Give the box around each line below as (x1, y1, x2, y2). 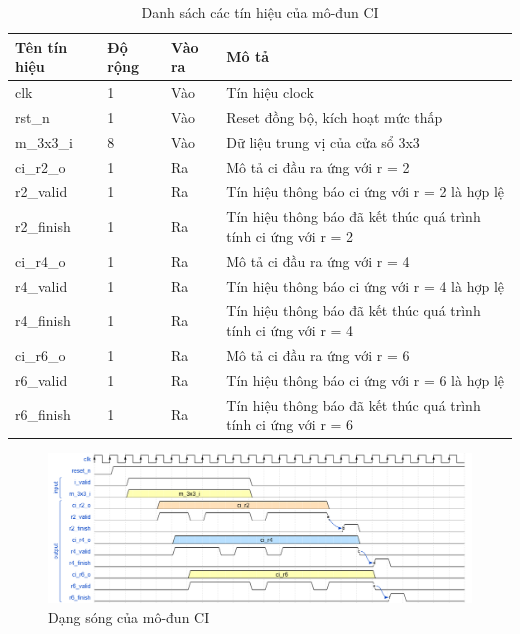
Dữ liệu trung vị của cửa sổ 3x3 (226, 131, 420, 152)
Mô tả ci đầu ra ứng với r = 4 (226, 250, 410, 271)
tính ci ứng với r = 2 (226, 225, 354, 246)
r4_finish (15, 310, 71, 331)
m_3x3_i (15, 131, 73, 152)
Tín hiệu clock (226, 82, 314, 103)
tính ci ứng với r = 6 (226, 414, 354, 435)
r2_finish (15, 216, 71, 237)
